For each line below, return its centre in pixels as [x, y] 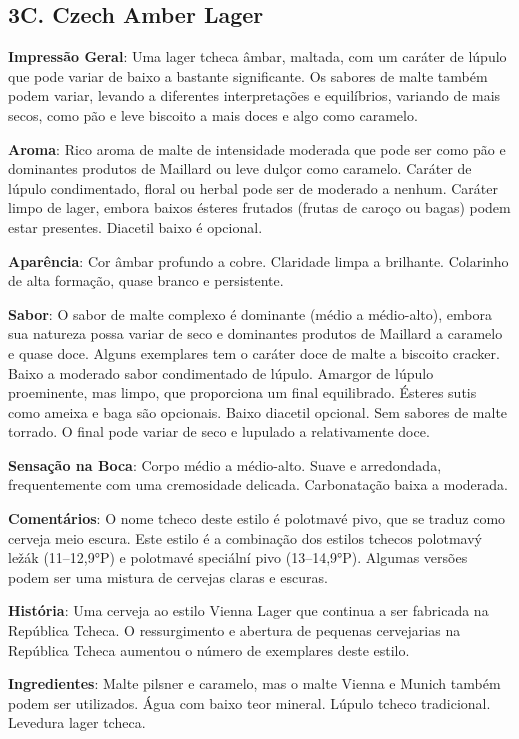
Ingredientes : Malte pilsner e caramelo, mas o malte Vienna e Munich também [254, 683]
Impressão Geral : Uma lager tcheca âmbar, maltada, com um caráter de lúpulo [257, 56]
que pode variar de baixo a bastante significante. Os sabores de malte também [248, 75]
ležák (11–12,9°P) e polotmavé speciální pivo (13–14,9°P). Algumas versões [238, 557]
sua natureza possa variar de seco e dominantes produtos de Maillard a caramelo [255, 333]
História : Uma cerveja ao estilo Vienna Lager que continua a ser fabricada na [248, 610]
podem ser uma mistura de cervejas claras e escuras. [168, 576]
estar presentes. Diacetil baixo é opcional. [135, 226]
